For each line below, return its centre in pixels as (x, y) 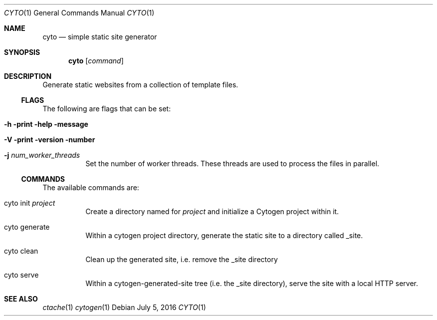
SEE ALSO (21, 299)
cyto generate (27, 227)
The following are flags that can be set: (107, 109)
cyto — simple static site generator (100, 37)
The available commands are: (91, 187)
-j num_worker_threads (42, 155)
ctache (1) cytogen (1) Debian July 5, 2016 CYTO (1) (124, 307)
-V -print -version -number (50, 140)
